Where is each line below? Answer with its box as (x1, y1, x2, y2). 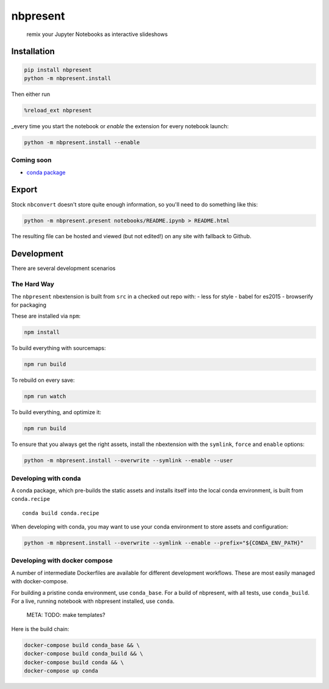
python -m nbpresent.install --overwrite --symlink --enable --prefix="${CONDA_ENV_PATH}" (24, 539, 304, 547)
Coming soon (11, 156, 52, 164)
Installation (11, 46, 55, 57)
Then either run (11, 90, 51, 98)
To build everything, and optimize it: (11, 409, 102, 416)
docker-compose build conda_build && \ (24, 651, 143, 657)
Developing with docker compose (11, 556, 113, 565)
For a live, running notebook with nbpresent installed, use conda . (11, 597, 175, 605)
